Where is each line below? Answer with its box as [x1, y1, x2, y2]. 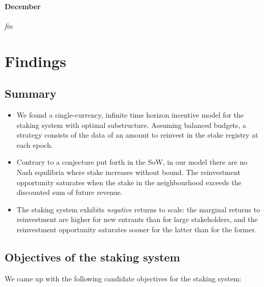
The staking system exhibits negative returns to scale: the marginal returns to [16, 204, 260, 214]
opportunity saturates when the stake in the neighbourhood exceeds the [16, 176, 242, 187]
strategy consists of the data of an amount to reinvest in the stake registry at [16, 129, 258, 140]
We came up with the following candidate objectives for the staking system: [5, 273, 242, 283]
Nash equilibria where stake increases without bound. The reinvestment [16, 166, 241, 177]
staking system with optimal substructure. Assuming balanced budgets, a [16, 119, 246, 130]
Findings [5, 50, 66, 71]
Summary [5, 85, 57, 101]
